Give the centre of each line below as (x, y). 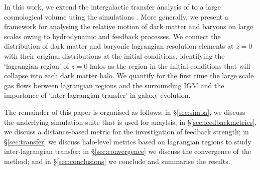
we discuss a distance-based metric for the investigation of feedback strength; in (126, 132)
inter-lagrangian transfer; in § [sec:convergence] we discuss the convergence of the (127, 151)
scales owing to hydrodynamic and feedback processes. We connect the (112, 36)
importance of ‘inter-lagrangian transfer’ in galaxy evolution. (97, 95)
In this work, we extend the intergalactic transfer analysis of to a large (112, 7)
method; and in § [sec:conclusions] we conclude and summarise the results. (117, 161)
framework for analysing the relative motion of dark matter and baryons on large (129, 26)
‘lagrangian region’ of (37, 65)
